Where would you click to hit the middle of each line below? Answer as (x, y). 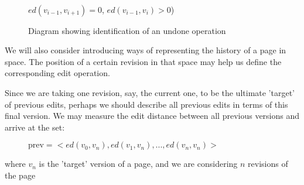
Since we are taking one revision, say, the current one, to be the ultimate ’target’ (150, 92)
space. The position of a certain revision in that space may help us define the (143, 61)
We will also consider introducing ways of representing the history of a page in (146, 50)
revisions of (268, 164)
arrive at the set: (35, 127)
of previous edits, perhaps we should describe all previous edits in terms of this (146, 104)
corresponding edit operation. (57, 73)
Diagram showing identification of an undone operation (127, 30)
